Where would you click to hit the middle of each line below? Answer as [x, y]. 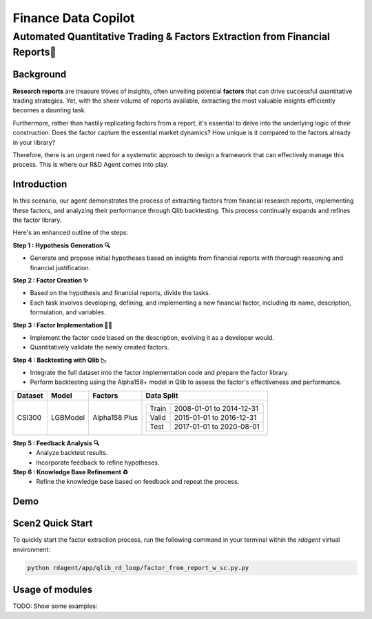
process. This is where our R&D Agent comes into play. [91, 165]
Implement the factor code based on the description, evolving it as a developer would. [152, 337]
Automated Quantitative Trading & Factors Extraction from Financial [172, 37]
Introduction [40, 184]
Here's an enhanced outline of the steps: [71, 233]
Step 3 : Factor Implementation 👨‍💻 [63, 325]
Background [40, 75]
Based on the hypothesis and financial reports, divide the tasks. [120, 293]
